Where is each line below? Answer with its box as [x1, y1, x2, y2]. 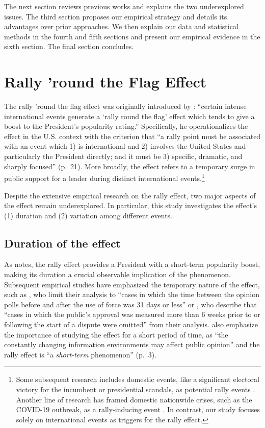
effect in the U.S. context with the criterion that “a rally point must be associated [4, 130, 261, 141]
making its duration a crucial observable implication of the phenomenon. [4, 269, 231, 280]
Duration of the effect [4, 235, 121, 251]
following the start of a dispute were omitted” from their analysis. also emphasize [4, 319, 258, 330]
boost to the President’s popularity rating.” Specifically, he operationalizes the [4, 121, 248, 131]
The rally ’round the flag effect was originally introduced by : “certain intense [4, 101, 247, 111]
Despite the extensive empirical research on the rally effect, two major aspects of [4, 190, 256, 200]
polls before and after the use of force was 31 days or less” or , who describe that [4, 299, 257, 309]
